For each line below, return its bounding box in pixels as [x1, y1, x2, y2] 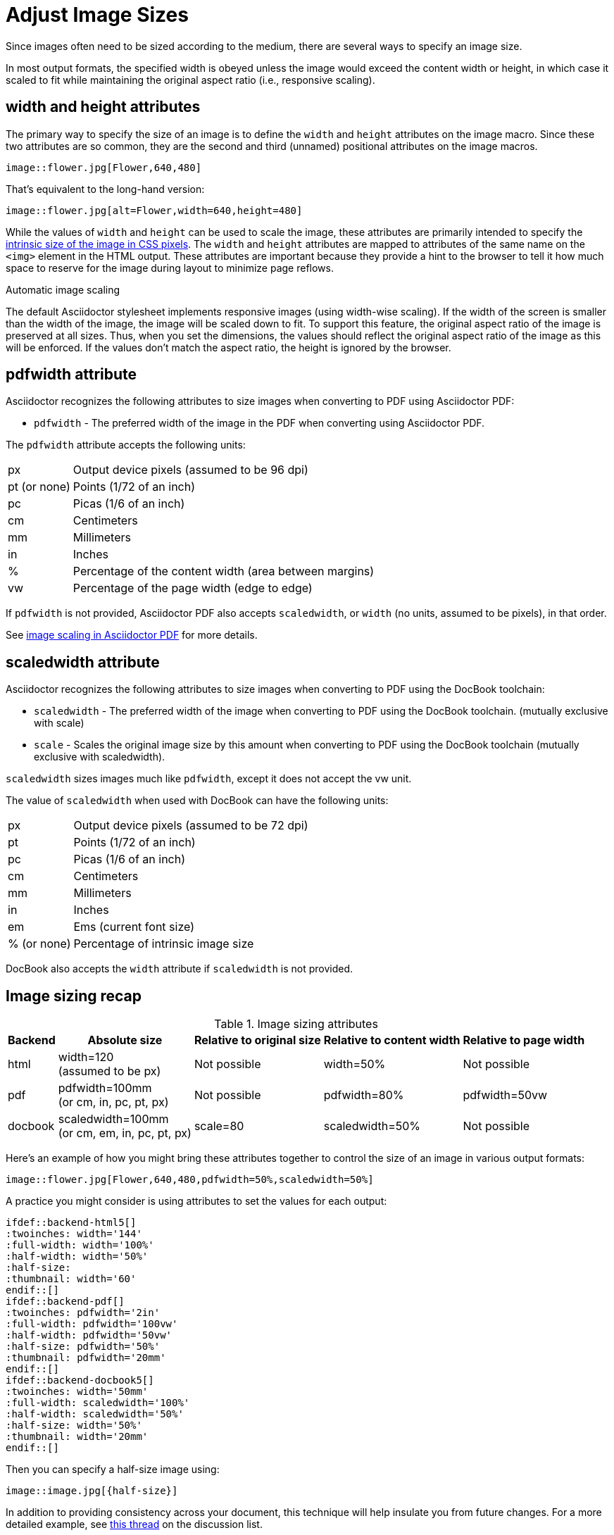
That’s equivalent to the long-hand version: [6, 182, 205, 195]
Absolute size [87, 1033, 163, 1048]
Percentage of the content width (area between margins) [73, 564, 375, 579]
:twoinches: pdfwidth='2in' [6, 1307, 161, 1319]
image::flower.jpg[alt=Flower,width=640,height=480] [6, 204, 303, 216]
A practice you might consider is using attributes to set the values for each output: [6, 1195, 387, 1208]
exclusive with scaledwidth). [34, 751, 165, 763]
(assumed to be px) [58, 1064, 161, 1079]
